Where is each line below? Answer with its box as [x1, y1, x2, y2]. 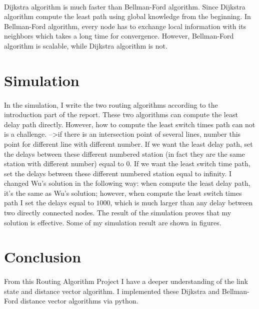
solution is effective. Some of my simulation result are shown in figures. [4, 217, 221, 227]
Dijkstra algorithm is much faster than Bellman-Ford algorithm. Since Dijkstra [4, 1, 245, 12]
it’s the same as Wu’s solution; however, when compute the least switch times [4, 187, 242, 198]
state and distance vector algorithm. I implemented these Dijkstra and [4, 285, 220, 296]
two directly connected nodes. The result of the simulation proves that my [4, 207, 231, 218]
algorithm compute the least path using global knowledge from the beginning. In [4, 11, 251, 22]
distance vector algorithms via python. [20, 295, 138, 306]
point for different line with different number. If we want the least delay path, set [4, 138, 253, 149]
